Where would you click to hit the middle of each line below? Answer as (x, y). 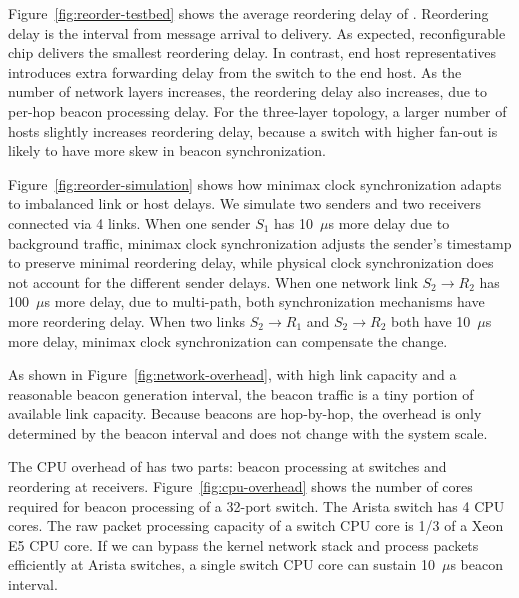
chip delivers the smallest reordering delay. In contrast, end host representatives (252, 52)
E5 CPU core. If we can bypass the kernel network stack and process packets (243, 544)
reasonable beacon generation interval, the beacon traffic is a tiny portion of (241, 393)
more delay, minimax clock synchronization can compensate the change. (228, 340)
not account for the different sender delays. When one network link (213, 281)
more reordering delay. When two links (127, 320)
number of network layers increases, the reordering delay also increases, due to (248, 91)
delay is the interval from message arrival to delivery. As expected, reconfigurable (257, 32)
